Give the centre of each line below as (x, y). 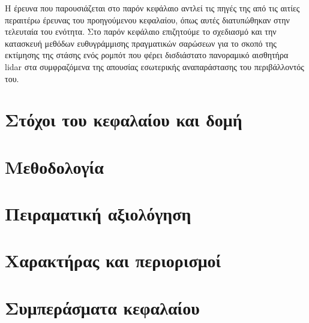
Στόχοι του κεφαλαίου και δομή (124, 120)
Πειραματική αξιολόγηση (98, 214)
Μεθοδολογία (54, 166)
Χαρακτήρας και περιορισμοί (113, 260)
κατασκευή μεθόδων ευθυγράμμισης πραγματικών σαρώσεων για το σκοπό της (141, 43)
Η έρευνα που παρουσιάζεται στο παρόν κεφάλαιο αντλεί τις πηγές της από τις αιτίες (152, 8)
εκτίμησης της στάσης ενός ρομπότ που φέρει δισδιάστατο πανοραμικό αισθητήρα (147, 55)
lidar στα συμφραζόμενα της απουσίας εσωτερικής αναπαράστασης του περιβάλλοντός (154, 66)
